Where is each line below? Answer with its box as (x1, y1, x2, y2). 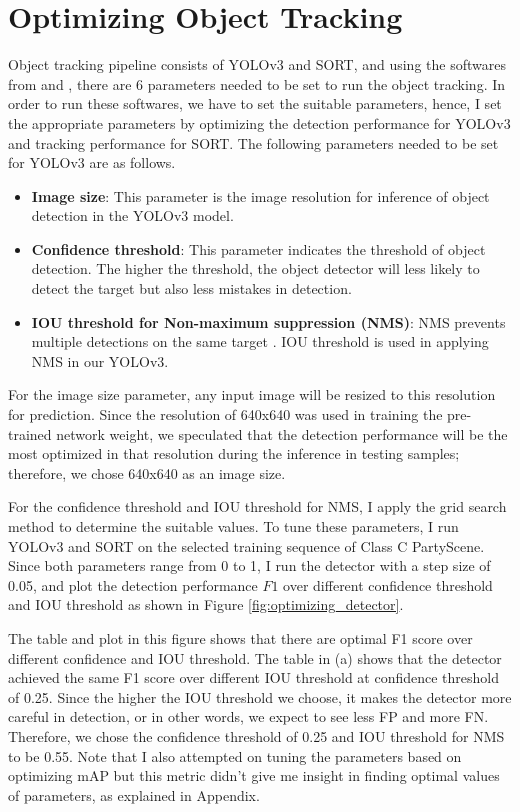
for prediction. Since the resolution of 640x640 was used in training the (8, 404, 443, 425)
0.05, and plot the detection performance (8, 574, 258, 595)
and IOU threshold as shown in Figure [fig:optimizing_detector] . (8, 594, 404, 615)
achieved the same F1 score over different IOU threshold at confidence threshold (8, 667, 500, 688)
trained (8, 423, 52, 444)
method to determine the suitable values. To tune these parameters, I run (8, 516, 459, 536)
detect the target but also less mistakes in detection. (31, 278, 352, 299)
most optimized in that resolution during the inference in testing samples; (8, 443, 460, 464)
